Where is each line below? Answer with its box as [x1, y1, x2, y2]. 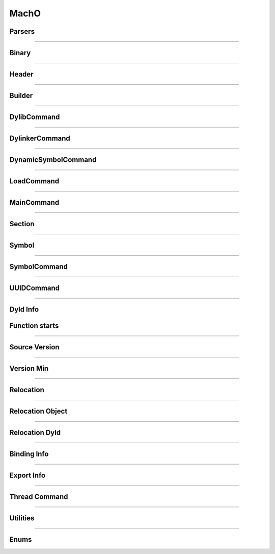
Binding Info [9, 450, 49, 459]
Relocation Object [9, 407, 68, 416]
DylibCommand [9, 113, 60, 122]
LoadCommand [9, 177, 60, 186]
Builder [9, 91, 33, 100]
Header [9, 70, 34, 79]
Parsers [9, 27, 35, 36]
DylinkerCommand [9, 134, 71, 143]
